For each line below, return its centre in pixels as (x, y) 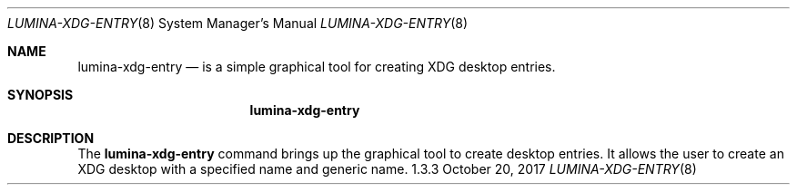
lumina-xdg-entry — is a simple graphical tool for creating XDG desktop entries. (317, 67)
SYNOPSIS (40, 95)
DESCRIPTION (51, 138)
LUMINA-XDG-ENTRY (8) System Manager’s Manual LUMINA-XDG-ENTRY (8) (238, 23)
